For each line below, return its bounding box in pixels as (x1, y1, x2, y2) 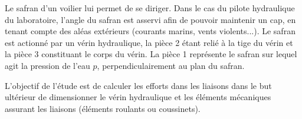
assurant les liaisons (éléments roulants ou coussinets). (5, 102, 201, 114)
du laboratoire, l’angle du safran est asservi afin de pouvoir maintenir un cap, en (5, 13, 296, 25)
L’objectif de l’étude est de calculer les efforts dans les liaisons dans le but (5, 79, 272, 91)
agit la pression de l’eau (5, 59, 90, 71)
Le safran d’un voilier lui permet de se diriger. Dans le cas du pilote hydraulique (5, 2, 295, 14)
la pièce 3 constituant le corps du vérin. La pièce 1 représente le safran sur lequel (5, 48, 297, 60)
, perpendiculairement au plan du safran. (97, 59, 245, 71)
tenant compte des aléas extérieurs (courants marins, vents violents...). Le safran (5, 25, 296, 37)
